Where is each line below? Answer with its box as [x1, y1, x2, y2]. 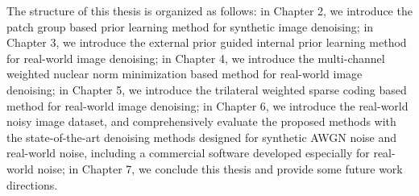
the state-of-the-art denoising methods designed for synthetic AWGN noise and [6, 128, 397, 145]
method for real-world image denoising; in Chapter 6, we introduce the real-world [6, 97, 409, 114]
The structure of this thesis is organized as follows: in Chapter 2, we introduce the [6, 2, 413, 19]
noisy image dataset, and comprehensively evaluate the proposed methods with [6, 113, 396, 130]
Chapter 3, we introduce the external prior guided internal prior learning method [6, 34, 407, 51]
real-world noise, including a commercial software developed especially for [6, 144, 370, 161]
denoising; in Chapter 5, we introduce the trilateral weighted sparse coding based [6, 81, 407, 98]
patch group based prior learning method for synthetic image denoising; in [6, 18, 374, 35]
